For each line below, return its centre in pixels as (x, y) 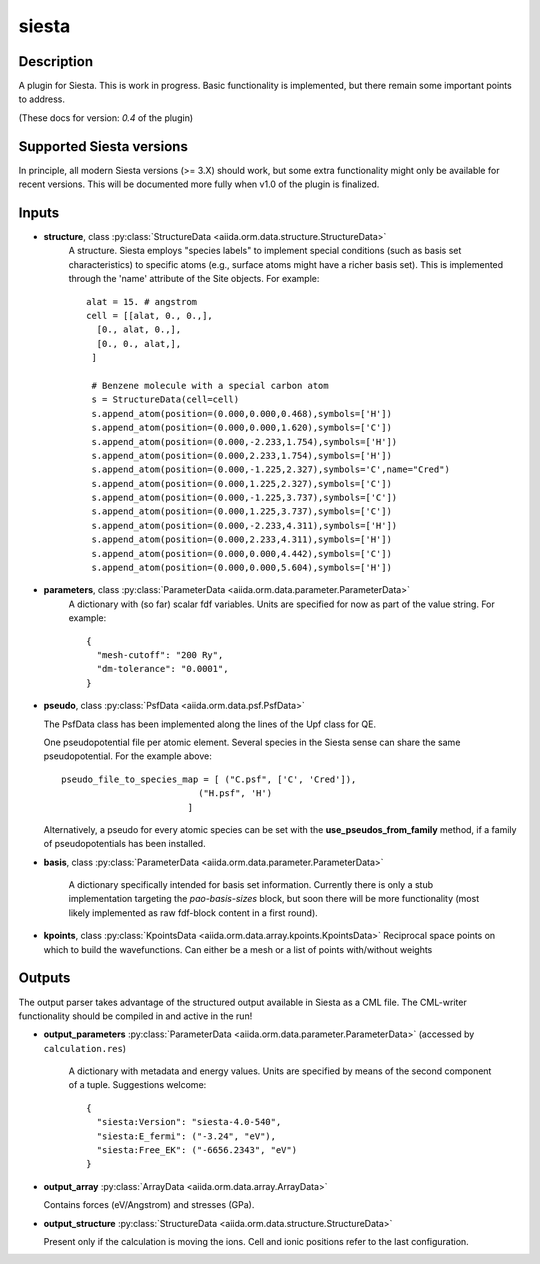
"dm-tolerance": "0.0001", (162, 669)
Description (56, 61)
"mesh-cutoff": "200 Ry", (160, 654)
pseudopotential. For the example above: (127, 756)
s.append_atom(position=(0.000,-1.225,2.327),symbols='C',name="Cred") (270, 469)
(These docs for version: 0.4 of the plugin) (106, 117)
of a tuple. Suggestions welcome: (137, 1085)
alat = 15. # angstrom (142, 301)
